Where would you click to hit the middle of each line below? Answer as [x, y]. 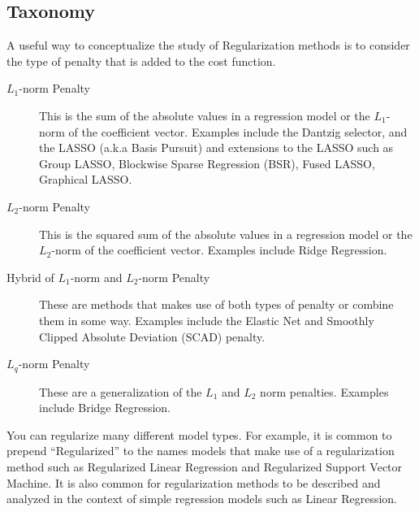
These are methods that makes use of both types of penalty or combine [216, 304]
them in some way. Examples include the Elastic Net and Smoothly [207, 320]
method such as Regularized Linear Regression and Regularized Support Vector [205, 466]
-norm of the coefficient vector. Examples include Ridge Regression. [219, 250]
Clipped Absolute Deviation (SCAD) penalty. [152, 336]
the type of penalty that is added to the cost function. [141, 61]
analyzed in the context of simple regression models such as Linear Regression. [202, 499]
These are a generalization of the [121, 391]
